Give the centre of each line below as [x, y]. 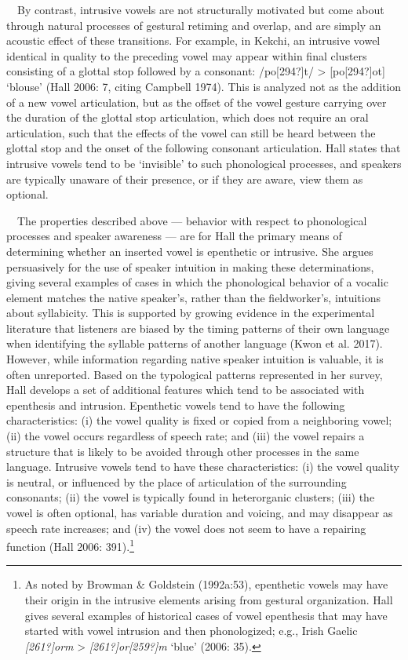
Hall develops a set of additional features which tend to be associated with [186, 390]
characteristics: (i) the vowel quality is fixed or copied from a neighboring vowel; [199, 420]
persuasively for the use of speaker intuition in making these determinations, [190, 266]
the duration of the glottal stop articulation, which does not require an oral [188, 117]
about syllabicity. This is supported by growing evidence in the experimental [191, 313]
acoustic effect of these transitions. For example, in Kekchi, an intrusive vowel [193, 40]
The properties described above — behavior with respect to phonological [192, 220]
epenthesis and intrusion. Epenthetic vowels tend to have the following [176, 405]
